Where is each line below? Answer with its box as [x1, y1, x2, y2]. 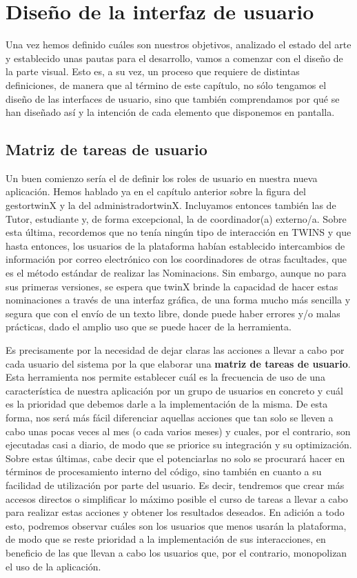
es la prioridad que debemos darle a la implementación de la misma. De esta [6, 397, 328, 411]
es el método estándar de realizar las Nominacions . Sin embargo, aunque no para [6, 266, 347, 280]
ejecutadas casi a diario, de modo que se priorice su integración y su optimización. [6, 437, 352, 452]
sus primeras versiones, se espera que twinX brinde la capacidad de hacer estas [6, 279, 338, 293]
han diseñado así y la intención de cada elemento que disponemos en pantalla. [6, 105, 335, 119]
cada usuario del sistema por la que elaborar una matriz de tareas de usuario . [6, 356, 351, 370]
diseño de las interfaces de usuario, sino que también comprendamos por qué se [6, 91, 340, 106]
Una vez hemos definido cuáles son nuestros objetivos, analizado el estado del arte [6, 37, 351, 52]
